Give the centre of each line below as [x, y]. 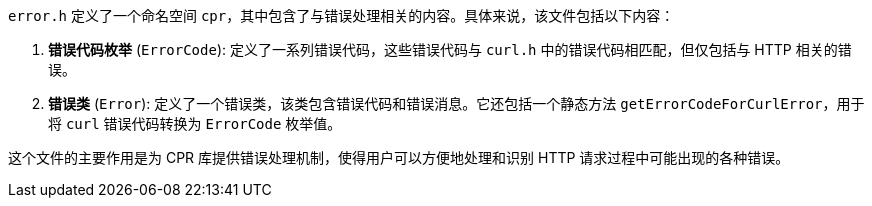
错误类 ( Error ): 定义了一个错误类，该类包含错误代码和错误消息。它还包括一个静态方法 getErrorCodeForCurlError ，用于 [456, 103]
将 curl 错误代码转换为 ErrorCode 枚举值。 [195, 123]
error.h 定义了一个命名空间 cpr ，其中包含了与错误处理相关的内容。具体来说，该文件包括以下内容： [341, 15]
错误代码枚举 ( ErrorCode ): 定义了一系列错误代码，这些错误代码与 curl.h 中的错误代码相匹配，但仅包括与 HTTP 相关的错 [450, 49]
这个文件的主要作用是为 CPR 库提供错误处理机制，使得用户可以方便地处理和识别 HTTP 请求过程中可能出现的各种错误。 [399, 157]
